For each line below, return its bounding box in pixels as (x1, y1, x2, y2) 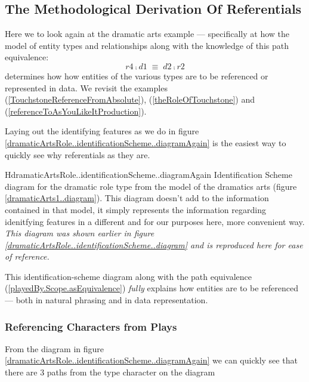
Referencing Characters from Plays (5, 319, 177, 334)
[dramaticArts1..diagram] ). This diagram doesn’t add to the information (5, 192, 269, 204)
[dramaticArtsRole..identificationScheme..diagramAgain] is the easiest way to (5, 136, 286, 149)
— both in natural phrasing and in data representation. (5, 294, 208, 306)
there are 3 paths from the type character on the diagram (5, 366, 215, 378)
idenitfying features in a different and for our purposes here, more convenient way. (5, 215, 305, 227)
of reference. (5, 250, 50, 263)
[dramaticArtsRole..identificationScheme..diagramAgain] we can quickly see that (5, 354, 298, 366)
